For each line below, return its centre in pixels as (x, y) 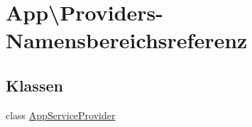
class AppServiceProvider (61, 115)
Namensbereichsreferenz (127, 40)
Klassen (34, 85)
